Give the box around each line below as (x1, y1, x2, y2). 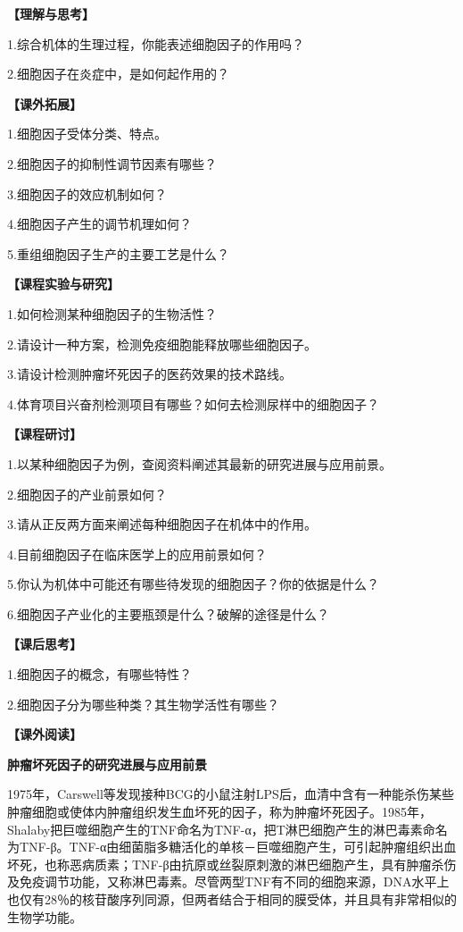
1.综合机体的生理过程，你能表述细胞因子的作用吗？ (7, 34, 304, 53)
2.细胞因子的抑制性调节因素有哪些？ (7, 154, 217, 172)
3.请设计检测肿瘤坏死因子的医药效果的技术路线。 (7, 365, 292, 383)
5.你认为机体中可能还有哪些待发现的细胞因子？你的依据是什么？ (7, 575, 379, 593)
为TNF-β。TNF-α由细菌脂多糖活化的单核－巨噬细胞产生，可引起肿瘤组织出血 (7, 837, 457, 856)
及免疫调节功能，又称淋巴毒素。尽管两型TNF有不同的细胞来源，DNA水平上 (7, 872, 450, 891)
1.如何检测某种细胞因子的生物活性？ (7, 304, 217, 323)
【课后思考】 (7, 634, 82, 653)
